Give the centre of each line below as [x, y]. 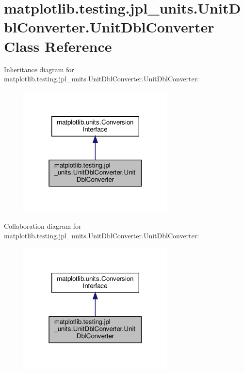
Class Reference [58, 46]
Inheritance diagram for [39, 69]
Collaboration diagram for [43, 226]
